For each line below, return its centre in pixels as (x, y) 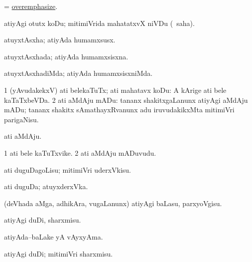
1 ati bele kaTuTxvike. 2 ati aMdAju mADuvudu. (80, 152)
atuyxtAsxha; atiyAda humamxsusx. (60, 40)
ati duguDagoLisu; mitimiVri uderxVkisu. (68, 169)
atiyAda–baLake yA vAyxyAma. (54, 236)
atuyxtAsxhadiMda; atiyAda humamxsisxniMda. (78, 73)
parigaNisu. (21, 119)
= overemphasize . (31, 6)
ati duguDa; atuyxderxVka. (46, 186)
